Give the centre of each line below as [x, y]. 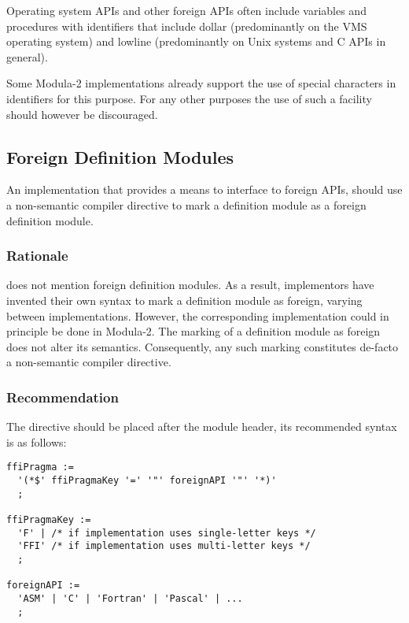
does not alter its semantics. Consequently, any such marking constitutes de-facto [203, 346]
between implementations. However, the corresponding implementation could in [198, 315]
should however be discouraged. [82, 114]
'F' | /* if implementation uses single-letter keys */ [167, 533]
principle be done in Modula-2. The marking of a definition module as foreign [193, 331]
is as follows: [37, 441]
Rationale [37, 256]
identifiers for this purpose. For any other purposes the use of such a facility [189, 98]
